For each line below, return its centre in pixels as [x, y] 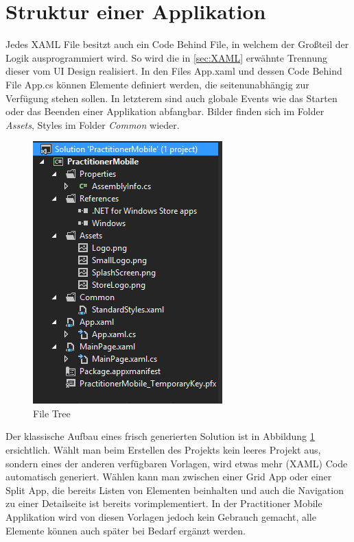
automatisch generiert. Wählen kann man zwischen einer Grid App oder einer [169, 477]
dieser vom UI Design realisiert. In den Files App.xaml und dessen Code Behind [174, 71]
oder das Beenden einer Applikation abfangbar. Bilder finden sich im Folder [165, 111]
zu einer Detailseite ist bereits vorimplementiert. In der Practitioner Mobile [164, 503]
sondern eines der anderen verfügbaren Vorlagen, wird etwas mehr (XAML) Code [177, 463]
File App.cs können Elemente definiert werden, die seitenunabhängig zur [157, 84]
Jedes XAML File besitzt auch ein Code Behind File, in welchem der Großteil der [177, 44]
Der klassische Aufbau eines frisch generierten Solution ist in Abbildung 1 [160, 436]
